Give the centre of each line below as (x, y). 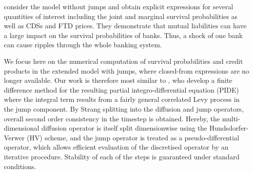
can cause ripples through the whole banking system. (83, 45)
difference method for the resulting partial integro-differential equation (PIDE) (121, 89)
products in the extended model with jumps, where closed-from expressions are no (127, 70)
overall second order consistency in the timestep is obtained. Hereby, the (112, 118)
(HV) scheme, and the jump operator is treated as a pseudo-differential (133, 137)
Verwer (14, 137)
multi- (231, 118)
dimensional (22, 128)
